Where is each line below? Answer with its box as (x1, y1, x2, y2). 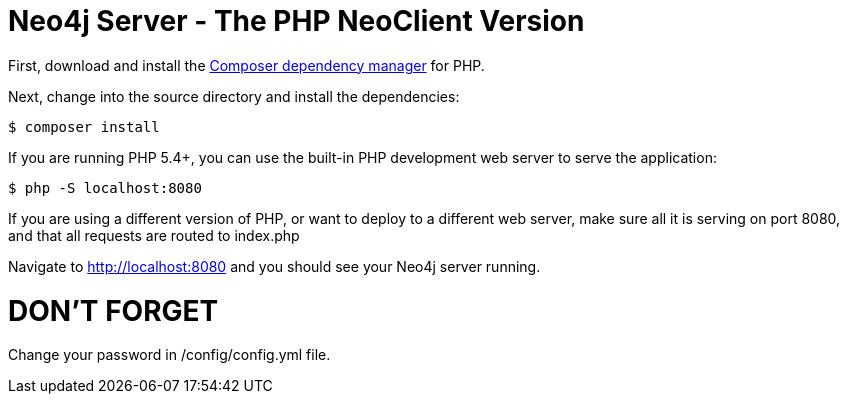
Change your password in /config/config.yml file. (8, 346, 331, 364)
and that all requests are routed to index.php (8, 226, 300, 244)
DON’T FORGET (8, 293, 219, 328)
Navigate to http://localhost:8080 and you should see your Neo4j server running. (8, 257, 541, 275)
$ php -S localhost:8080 (8, 179, 202, 196)
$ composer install (8, 118, 160, 135)
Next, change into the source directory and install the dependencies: (8, 87, 460, 105)
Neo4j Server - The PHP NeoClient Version (8, 4, 585, 38)
